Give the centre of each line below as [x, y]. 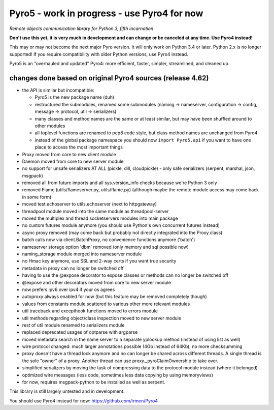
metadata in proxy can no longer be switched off [73, 268]
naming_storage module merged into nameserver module [82, 254]
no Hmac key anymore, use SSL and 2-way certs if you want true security [99, 261]
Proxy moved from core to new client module [69, 154]
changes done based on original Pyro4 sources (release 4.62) [109, 78]
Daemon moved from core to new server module [73, 161]
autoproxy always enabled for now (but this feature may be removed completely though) [115, 297]
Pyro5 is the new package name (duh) [75, 97]
